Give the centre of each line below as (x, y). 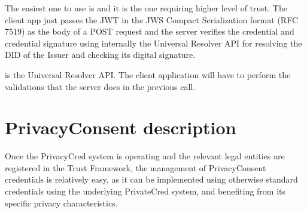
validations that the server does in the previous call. (100, 86)
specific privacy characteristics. (61, 203)
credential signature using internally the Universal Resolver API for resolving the (153, 43)
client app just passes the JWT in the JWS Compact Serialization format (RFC (151, 19)
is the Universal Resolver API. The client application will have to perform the (148, 74)
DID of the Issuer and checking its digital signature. (100, 55)
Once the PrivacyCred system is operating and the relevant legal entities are (145, 156)
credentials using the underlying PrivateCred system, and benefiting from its (145, 191)
